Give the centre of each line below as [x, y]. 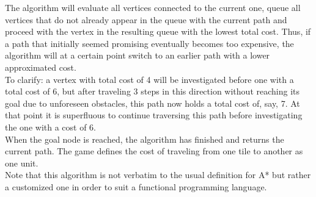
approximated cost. [41, 67]
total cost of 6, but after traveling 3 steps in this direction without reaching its [152, 91]
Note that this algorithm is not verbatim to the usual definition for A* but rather [158, 175]
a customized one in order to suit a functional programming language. [136, 186]
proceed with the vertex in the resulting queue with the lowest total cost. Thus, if [158, 31]
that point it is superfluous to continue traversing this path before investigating [154, 115]
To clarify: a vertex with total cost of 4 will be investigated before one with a [149, 79]
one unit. [22, 163]
